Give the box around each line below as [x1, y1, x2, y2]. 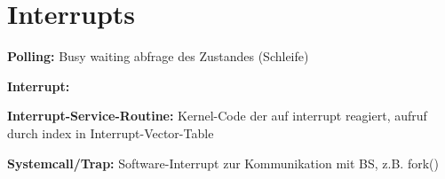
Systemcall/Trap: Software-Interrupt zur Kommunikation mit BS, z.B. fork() [7, 153, 439, 172]
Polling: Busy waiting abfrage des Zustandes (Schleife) [7, 47, 309, 66]
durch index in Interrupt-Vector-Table [7, 123, 214, 142]
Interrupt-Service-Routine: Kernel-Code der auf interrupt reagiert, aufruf [7, 106, 427, 125]
